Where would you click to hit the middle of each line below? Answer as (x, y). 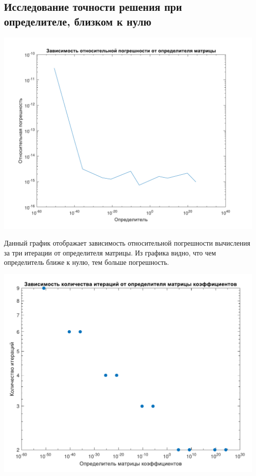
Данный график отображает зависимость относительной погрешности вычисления (127, 243)
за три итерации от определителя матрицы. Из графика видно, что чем (110, 252)
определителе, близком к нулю (78, 21)
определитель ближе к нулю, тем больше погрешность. (87, 262)
